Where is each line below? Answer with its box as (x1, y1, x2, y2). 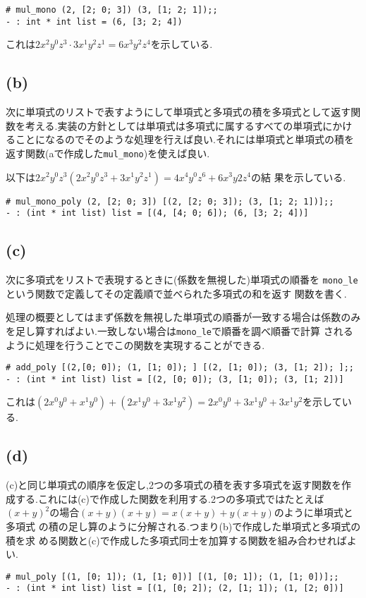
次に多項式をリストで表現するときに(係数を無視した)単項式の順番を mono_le (6, 272, 358, 287)
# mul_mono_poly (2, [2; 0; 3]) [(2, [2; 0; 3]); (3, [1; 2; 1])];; (6, 196, 334, 207)
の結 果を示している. (251, 169, 346, 184)
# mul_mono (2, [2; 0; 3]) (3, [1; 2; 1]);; (6, 5, 218, 15)
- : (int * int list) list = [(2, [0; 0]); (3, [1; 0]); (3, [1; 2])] (6, 374, 344, 384)
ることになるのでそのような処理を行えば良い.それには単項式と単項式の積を (6, 132, 354, 147)
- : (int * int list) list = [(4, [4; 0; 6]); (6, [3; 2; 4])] (6, 208, 309, 219)
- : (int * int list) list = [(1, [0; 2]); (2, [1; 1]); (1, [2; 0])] (6, 583, 344, 594)
